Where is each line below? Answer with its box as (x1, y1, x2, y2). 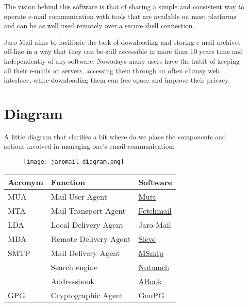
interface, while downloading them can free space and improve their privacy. (4, 75, 230, 85)
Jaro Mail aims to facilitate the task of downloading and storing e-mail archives (4, 36, 241, 47)
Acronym (8, 176, 44, 188)
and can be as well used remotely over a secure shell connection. (4, 20, 195, 31)
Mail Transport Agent (51, 205, 126, 216)
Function (51, 176, 85, 188)
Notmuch (138, 261, 169, 273)
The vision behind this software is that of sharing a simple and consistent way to (4, 1, 245, 11)
